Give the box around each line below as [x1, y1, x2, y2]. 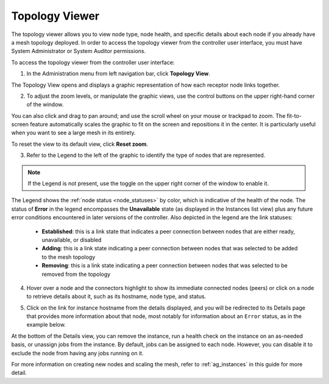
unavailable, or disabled [41, 236, 102, 244]
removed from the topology [41, 270, 111, 278]
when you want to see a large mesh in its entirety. [11, 129, 136, 137]
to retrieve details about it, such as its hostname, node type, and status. [26, 293, 207, 300]
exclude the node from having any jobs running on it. [11, 349, 144, 357]
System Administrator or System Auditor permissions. [11, 48, 146, 55]
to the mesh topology [41, 253, 96, 261]
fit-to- [286, 112, 302, 119]
